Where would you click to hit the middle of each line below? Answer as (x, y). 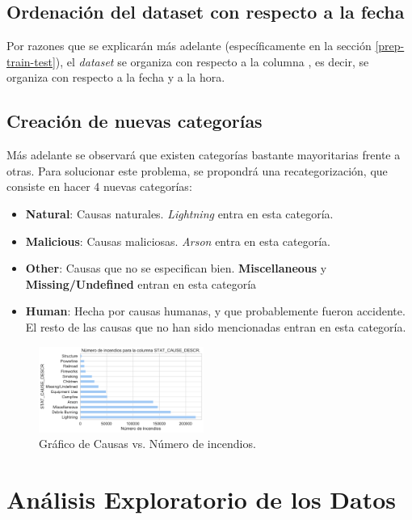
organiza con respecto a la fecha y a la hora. (116, 77)
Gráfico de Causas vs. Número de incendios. (147, 444)
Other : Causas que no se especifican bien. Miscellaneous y (176, 268)
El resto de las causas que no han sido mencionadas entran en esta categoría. (216, 326)
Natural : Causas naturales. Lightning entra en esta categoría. (179, 213)
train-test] (31, 61)
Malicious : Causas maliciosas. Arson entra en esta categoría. (178, 241)
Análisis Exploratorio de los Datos (201, 499)
